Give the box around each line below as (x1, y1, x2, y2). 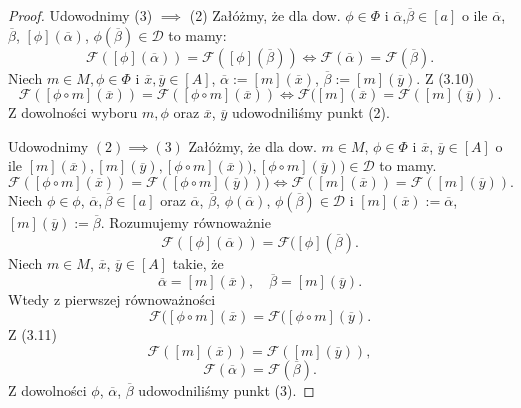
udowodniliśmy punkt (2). (231, 102, 390, 123)
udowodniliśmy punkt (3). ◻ (138, 379, 315, 400)
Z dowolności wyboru (8, 102, 138, 123)
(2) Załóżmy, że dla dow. (189, 5, 341, 25)
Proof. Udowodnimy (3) (8, 5, 153, 25)
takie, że (172, 252, 224, 273)
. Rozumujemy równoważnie (100, 211, 271, 232)
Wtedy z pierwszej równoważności (8, 289, 216, 310)
